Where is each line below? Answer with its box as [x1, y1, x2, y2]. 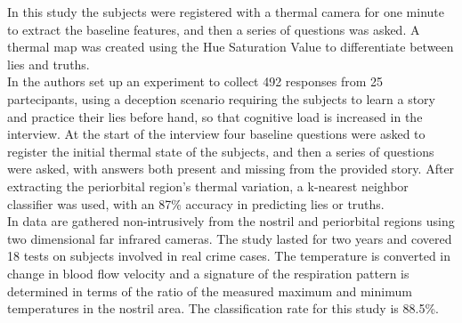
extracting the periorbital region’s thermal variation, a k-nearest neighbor [7, 176, 409, 195]
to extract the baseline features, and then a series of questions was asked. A [7, 20, 420, 38]
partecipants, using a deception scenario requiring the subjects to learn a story [7, 89, 435, 108]
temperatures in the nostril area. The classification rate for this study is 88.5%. [7, 299, 439, 318]
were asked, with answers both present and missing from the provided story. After [7, 159, 455, 178]
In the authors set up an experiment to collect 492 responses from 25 [7, 72, 384, 91]
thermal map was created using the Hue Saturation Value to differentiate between [7, 37, 454, 56]
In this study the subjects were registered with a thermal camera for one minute [7, 3, 444, 20]
